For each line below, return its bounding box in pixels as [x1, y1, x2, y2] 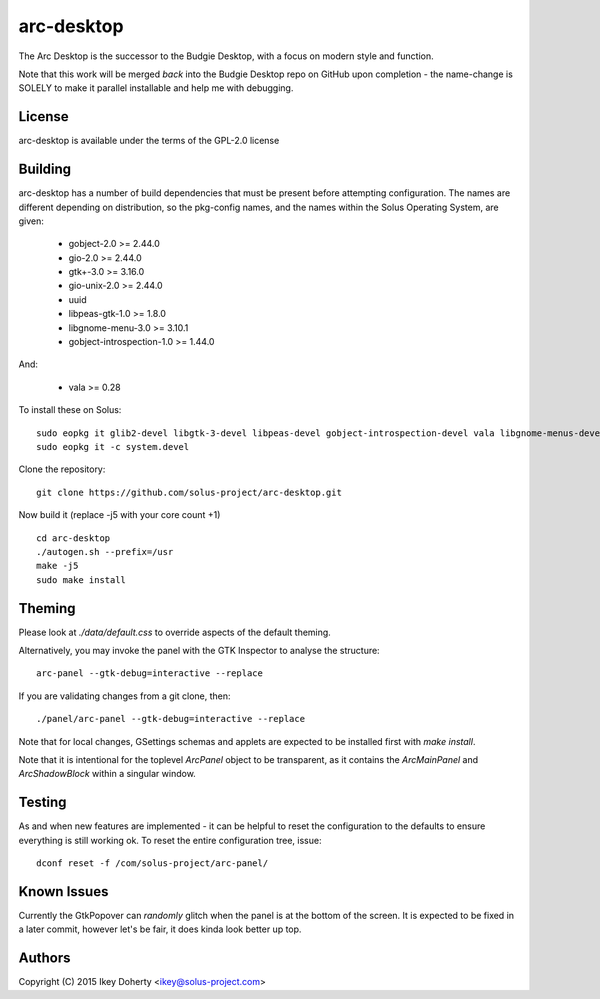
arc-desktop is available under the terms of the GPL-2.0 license [18, 135, 280, 147]
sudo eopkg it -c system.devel [36, 441, 190, 452]
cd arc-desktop [36, 532, 111, 544]
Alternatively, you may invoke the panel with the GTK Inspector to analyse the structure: [18, 645, 380, 657]
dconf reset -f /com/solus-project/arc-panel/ [36, 858, 269, 869]
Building [18, 161, 72, 178]
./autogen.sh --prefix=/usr [36, 546, 174, 557]
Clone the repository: [18, 463, 106, 475]
